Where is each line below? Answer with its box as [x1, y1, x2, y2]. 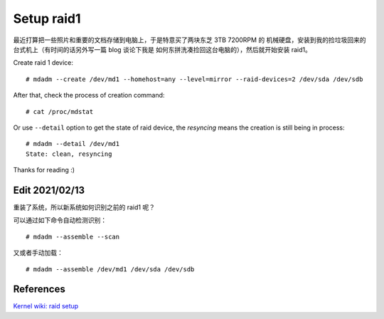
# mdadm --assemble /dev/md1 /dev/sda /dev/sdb [26, 265, 195, 273]
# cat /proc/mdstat [26, 108, 94, 115]
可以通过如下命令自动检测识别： [13, 216, 107, 224]
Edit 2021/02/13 [13, 184, 85, 196]
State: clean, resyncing [26, 150, 112, 158]
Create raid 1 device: [13, 58, 74, 67]
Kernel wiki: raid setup [13, 302, 79, 310]
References [13, 283, 65, 296]
